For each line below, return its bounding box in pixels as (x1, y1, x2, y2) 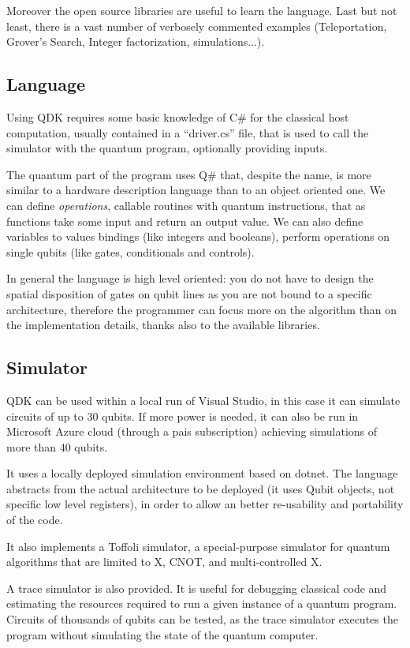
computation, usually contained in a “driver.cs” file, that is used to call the (6, 124, 369, 140)
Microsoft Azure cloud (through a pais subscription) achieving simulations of (6, 423, 378, 440)
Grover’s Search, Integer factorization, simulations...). (6, 33, 265, 50)
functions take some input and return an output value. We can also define (6, 212, 363, 229)
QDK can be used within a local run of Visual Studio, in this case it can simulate (6, 391, 401, 408)
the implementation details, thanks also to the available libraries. (6, 317, 320, 333)
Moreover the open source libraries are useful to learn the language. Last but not (6, 2, 397, 18)
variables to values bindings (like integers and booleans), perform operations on (6, 228, 390, 245)
